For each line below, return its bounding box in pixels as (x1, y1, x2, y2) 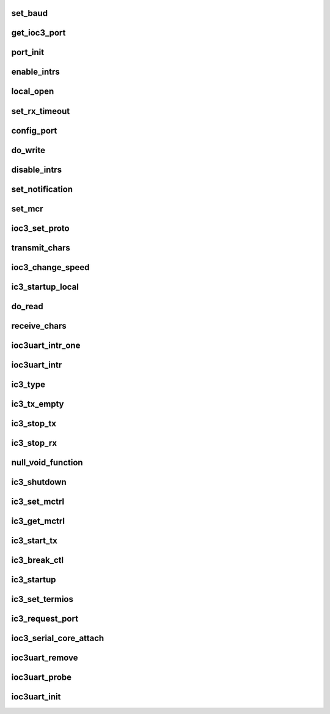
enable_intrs (11, 67, 61, 77)
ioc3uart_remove (11, 652, 79, 663)
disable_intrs (11, 164, 62, 175)
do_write (11, 145, 46, 156)
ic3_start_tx (11, 535, 57, 546)
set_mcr (11, 203, 43, 214)
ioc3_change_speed (11, 262, 90, 272)
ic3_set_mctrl (11, 496, 65, 506)
